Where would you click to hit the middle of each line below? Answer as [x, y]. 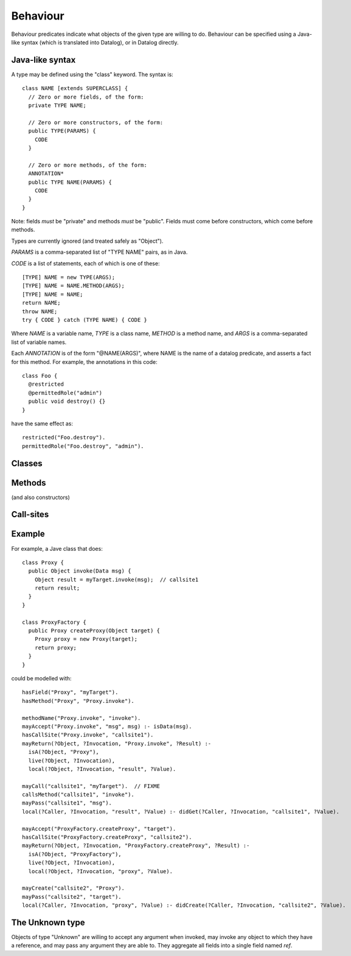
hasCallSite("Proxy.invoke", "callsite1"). [88, 735]
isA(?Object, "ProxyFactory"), [75, 854]
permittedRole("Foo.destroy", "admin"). [83, 446]
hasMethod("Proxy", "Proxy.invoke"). [78, 701]
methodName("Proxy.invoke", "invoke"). [82, 718]
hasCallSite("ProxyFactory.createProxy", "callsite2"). [107, 837]
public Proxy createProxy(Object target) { [94, 631]
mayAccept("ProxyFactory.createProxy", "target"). [99, 829]
